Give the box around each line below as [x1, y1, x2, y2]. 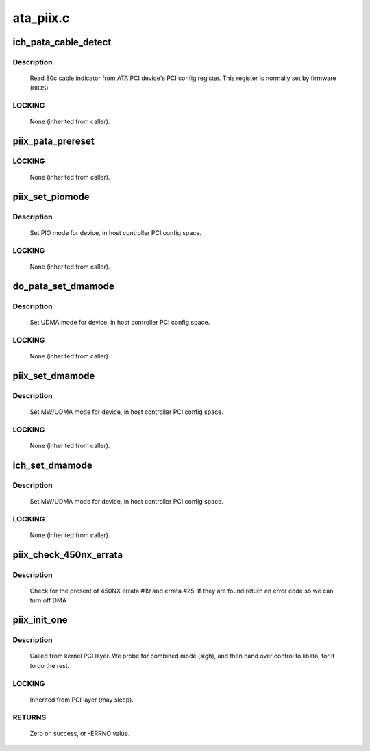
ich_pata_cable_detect [12, 36, 112, 48]
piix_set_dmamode [12, 370, 95, 382]
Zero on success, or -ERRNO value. [29, 729, 130, 737]
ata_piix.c [12, 10, 70, 25]
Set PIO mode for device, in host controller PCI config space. [29, 229, 202, 237]
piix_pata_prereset [12, 136, 95, 147]
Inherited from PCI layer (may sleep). [29, 695, 134, 704]
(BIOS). [29, 84, 51, 92]
